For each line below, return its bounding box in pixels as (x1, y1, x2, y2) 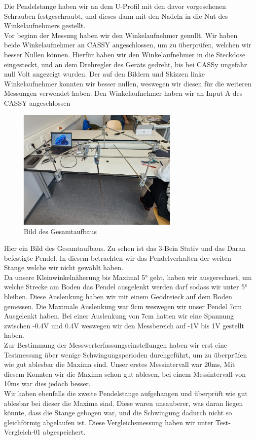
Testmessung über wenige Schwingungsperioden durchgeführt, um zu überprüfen (4, 349, 247, 360)
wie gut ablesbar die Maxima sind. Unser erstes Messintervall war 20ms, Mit (4, 359, 235, 369)
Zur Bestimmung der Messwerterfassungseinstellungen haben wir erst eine (4, 339, 227, 350)
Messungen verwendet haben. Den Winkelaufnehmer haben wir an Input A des (4, 88, 243, 98)
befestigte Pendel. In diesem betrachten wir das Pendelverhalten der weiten (4, 252, 231, 263)
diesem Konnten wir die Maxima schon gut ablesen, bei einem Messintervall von (4, 368, 246, 379)
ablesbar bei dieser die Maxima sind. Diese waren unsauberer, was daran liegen (4, 398, 243, 408)
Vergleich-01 (4, 427, 41, 437)
